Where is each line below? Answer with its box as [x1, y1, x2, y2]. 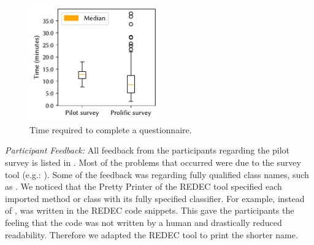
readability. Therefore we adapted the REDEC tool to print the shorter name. [5, 228, 298, 241]
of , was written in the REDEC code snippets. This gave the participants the [5, 204, 294, 217]
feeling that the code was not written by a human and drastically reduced [5, 216, 282, 228]
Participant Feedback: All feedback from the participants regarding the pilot [5, 144, 290, 157]
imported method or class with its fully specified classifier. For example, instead [5, 192, 305, 204]
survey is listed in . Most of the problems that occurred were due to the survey [5, 156, 301, 169]
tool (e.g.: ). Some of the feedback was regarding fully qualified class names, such [5, 168, 309, 181]
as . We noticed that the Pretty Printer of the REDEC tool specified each [5, 180, 282, 193]
